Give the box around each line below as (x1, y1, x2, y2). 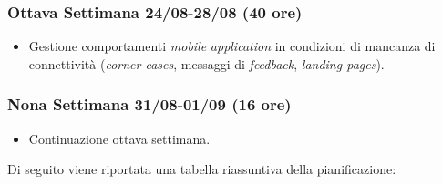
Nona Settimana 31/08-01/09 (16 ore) (7, 93, 292, 116)
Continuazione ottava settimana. (28, 128, 211, 148)
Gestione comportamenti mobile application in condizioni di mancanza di (28, 36, 436, 56)
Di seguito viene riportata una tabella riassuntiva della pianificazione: (7, 159, 396, 179)
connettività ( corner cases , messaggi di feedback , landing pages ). (28, 54, 385, 73)
